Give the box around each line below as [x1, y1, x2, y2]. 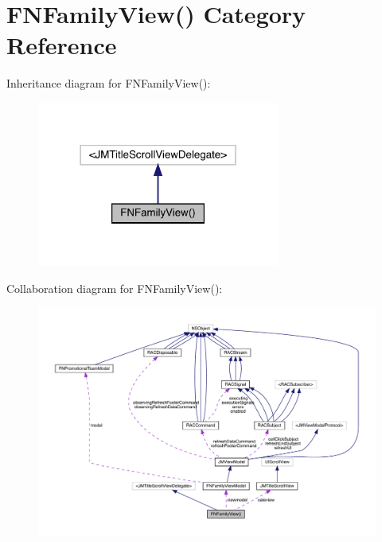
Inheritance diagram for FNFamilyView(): [6, 75, 211, 92]
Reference [6, 29, 117, 61]
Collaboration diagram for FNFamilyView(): [6, 279, 223, 296]
